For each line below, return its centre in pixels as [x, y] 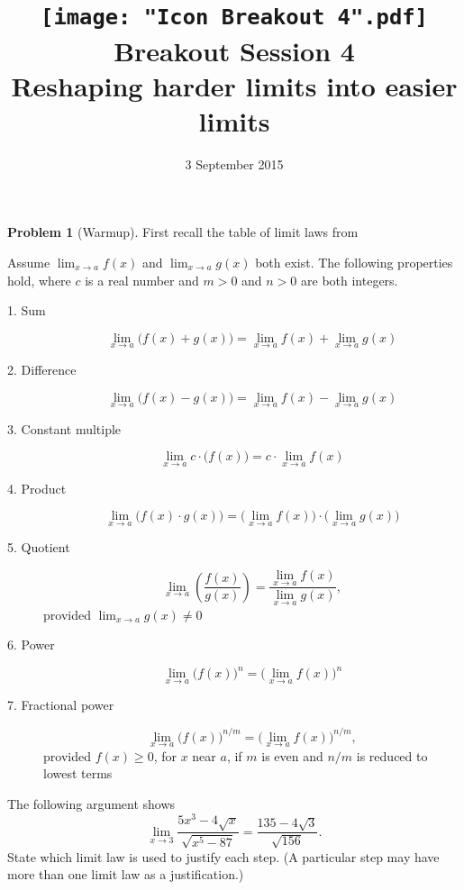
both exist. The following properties [354, 262]
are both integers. [350, 280]
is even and [292, 755]
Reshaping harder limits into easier [234, 85]
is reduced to [392, 755]
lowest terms [78, 773]
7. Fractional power [61, 705]
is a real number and [142, 280]
